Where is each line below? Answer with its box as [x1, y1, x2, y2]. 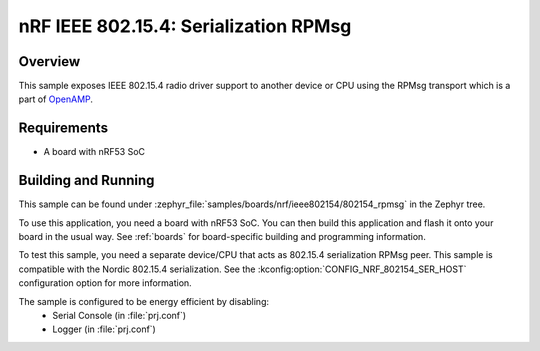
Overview [18, 53, 81, 70]
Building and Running [18, 172, 155, 189]
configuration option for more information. [18, 277, 192, 289]
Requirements [18, 120, 109, 137]
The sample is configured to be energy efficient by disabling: [18, 295, 270, 307]
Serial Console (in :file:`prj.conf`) [52, 310, 187, 321]
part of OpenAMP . [18, 93, 94, 105]
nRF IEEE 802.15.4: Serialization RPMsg [18, 15, 352, 37]
